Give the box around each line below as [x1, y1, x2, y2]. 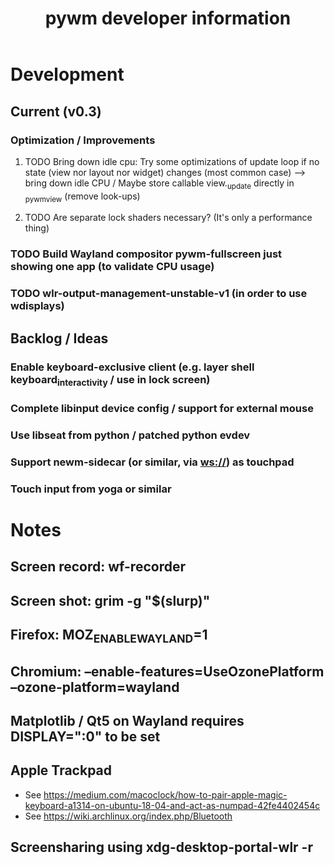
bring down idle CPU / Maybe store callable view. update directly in [24, 177, 295, 191]
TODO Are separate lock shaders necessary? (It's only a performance [24, 212, 313, 224]
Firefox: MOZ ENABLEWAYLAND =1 [10, 626, 208, 646]
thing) [24, 222, 50, 234]
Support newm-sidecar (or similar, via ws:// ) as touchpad [10, 455, 295, 469]
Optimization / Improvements [10, 133, 156, 147]
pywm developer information [44, 7, 292, 30]
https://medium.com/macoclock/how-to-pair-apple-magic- [43, 788, 288, 801]
